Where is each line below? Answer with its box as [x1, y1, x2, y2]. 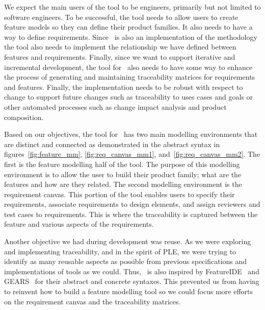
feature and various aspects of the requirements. [4, 219, 154, 229]
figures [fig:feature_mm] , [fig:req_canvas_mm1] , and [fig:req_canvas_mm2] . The [4, 149, 260, 159]
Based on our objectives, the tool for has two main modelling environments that [4, 129, 258, 139]
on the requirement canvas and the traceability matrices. [4, 296, 181, 306]
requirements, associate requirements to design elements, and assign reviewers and [4, 199, 260, 209]
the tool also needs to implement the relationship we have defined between [4, 41, 236, 52]
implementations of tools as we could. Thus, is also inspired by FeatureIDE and [4, 266, 259, 276]
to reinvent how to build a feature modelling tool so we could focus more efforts [4, 286, 253, 297]
